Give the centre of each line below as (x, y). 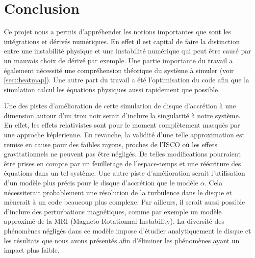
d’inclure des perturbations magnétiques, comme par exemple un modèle (113, 211)
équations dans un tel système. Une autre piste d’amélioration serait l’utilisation (125, 173)
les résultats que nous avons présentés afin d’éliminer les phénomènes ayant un (122, 240)
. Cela (214, 183)
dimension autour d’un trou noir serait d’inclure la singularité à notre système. (122, 115)
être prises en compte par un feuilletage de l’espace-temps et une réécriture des (123, 163)
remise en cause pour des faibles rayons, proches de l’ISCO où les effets (111, 144)
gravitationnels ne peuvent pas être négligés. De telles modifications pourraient (122, 154)
